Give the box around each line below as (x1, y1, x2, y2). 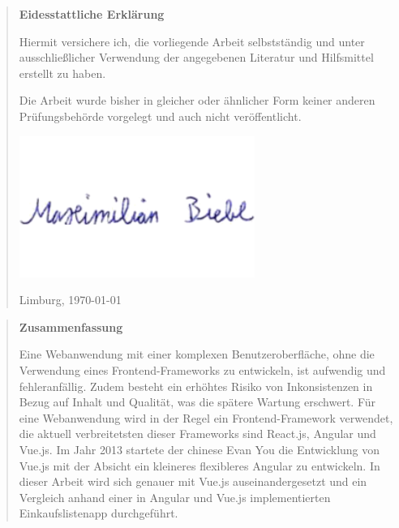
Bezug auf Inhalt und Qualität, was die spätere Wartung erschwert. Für (19, 393, 376, 410)
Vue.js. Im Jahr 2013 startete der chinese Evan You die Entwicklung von (19, 440, 380, 457)
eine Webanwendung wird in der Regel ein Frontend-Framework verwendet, (19, 409, 393, 426)
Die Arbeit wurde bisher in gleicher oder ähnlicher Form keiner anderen (19, 92, 375, 109)
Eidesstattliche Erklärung (19, 6, 165, 22)
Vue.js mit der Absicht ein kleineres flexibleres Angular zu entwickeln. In (19, 457, 380, 474)
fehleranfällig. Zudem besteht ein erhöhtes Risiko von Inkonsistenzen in (19, 377, 373, 394)
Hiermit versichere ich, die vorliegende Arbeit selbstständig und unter (19, 32, 365, 49)
